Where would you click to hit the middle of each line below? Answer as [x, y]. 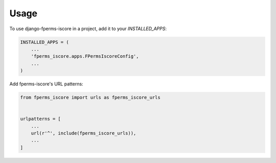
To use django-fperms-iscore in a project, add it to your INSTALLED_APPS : [88, 29]
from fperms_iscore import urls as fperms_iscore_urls [90, 98]
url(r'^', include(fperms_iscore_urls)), [84, 133]
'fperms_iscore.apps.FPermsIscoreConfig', [85, 56]
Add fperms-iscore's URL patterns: [47, 84]
